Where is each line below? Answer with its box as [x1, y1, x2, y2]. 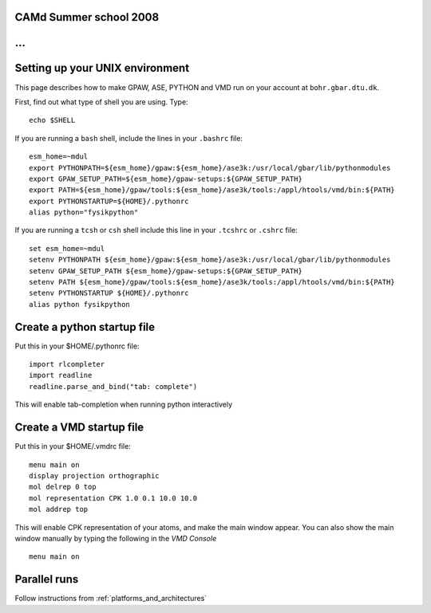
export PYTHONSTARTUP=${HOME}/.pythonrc [29, 196, 189, 206]
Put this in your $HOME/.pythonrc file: [14, 341, 140, 351]
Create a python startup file [14, 320, 156, 334]
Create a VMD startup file [14, 421, 144, 434]
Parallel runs [14, 572, 79, 586]
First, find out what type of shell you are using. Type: [14, 96, 188, 107]
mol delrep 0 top [29, 482, 97, 492]
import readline [29, 371, 93, 380]
